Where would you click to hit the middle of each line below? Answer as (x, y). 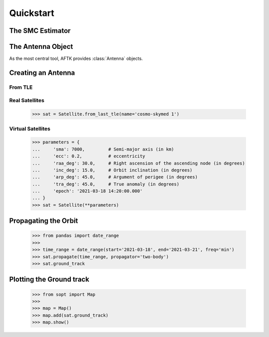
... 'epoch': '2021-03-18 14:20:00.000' (87, 191)
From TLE (21, 87)
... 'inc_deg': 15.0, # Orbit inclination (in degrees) (112, 170)
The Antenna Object (41, 47)
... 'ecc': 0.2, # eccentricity (89, 156)
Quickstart (32, 13)
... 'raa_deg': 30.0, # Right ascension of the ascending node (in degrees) (138, 163)
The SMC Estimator (40, 31)
